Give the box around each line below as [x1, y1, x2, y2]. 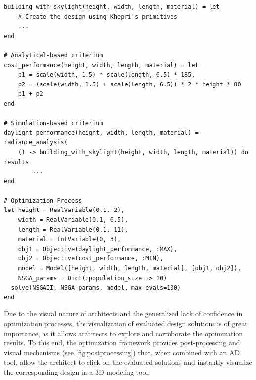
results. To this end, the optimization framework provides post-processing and [4, 338, 240, 348]
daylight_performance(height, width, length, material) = [4, 129, 199, 136]
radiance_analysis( [4, 139, 68, 146]
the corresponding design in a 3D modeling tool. [4, 366, 150, 377]
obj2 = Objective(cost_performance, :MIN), [18, 255, 164, 262]
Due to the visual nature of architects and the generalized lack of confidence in [4, 308, 243, 319]
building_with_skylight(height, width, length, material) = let [4, 3, 220, 10]
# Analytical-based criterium [4, 51, 103, 59]
